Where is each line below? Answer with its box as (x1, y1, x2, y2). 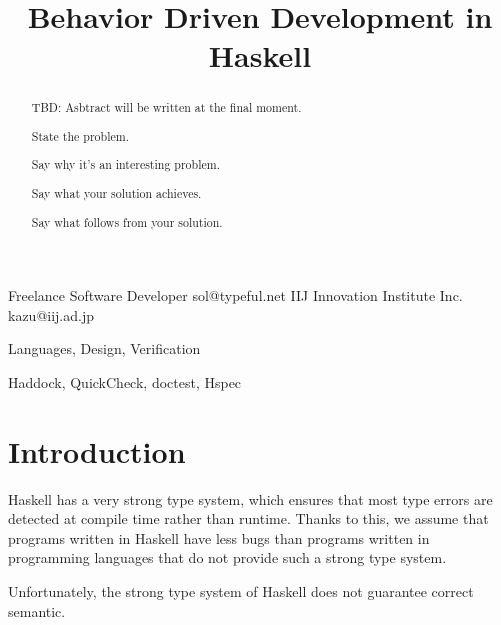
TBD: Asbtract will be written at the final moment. (31, 99, 302, 116)
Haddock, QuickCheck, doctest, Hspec (8, 371, 242, 392)
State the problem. (31, 127, 129, 144)
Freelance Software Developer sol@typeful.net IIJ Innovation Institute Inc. (8, 285, 463, 306)
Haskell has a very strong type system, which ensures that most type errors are (8, 488, 493, 509)
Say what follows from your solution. (31, 213, 223, 230)
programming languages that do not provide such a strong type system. (8, 547, 447, 568)
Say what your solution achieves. (31, 185, 202, 201)
